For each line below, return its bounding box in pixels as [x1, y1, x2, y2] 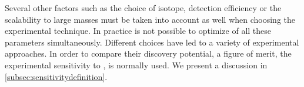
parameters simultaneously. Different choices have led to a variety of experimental [5, 36, 299, 48]
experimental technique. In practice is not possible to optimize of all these [5, 25, 272, 37]
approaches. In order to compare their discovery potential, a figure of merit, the [5, 47, 292, 60]
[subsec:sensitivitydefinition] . [5, 70, 108, 82]
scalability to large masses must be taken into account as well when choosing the [5, 13, 296, 25]
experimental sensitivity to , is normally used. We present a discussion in [5, 58, 268, 71]
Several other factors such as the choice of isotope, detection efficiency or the [5, 2, 282, 13]
